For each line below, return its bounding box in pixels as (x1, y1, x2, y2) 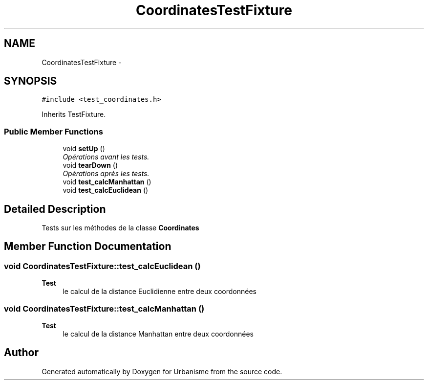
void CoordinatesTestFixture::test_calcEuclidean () (4, 261, 201, 271)
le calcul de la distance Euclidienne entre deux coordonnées (63, 287, 257, 296)
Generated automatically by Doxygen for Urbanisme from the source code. (42, 367, 282, 376)
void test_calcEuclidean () (63, 186, 149, 195)
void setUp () (63, 144, 105, 153)
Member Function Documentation (4, 240, 171, 253)
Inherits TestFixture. (42, 110, 106, 119)
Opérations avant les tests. (63, 153, 150, 161)
